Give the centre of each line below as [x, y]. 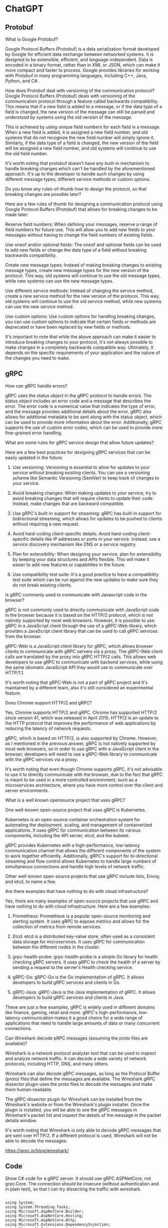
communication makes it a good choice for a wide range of [82, 1018]
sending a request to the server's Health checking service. [73, 967]
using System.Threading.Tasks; [38, 1207]
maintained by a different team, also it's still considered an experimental [79, 687]
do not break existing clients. [42, 585]
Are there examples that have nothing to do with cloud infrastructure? [77, 891]
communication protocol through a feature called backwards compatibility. [82, 101]
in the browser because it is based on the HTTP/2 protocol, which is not [79, 615]
